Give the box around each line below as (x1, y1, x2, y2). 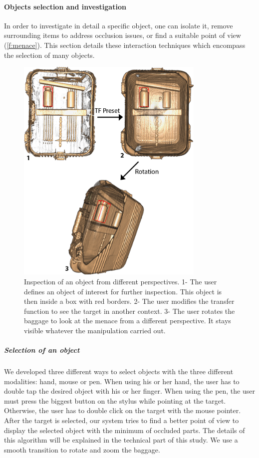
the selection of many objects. (4, 49, 95, 60)
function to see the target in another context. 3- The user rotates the (24, 305, 235, 316)
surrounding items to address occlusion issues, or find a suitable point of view (4, 30, 241, 40)
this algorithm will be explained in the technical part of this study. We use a (4, 435, 238, 445)
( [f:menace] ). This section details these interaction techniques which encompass (4, 39, 246, 50)
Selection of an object (4, 345, 80, 355)
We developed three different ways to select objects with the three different (4, 366, 234, 377)
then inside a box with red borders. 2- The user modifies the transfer (24, 296, 235, 306)
